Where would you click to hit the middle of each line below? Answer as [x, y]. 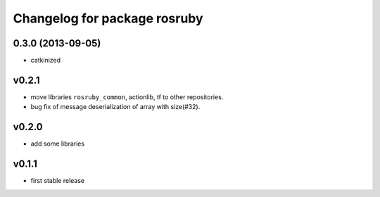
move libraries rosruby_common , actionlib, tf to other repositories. [127, 97]
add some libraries [57, 144]
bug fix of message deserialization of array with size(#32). [115, 107]
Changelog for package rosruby [108, 18]
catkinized [46, 61]
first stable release [58, 181]
